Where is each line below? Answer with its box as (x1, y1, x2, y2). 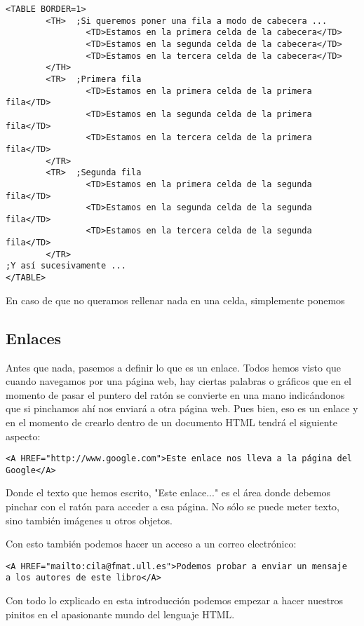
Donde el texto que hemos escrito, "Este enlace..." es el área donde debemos (6, 485, 331, 500)
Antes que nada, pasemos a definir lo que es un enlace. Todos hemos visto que (6, 360, 342, 374)
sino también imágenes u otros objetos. (6, 512, 173, 527)
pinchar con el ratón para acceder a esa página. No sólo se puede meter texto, (6, 499, 339, 514)
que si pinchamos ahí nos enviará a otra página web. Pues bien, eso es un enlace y (6, 401, 358, 416)
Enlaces (6, 327, 62, 348)
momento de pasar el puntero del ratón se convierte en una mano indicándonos (6, 387, 345, 402)
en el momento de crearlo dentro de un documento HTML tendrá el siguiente (6, 414, 337, 429)
